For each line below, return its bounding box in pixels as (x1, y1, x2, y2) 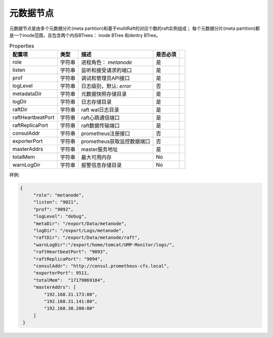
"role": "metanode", (33, 192, 84, 198)
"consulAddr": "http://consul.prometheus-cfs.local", (33, 263, 169, 269)
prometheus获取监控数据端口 (81, 138, 151, 145)
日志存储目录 (81, 98, 112, 105)
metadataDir (12, 90, 42, 97)
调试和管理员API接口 (81, 74, 130, 81)
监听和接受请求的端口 (81, 66, 132, 73)
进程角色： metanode (81, 59, 132, 66)
